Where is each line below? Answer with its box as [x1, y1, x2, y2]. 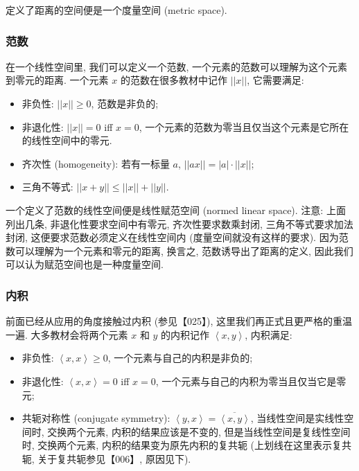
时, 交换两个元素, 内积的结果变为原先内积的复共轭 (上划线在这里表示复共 [21, 438, 352, 452]
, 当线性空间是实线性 [250, 411, 344, 425]
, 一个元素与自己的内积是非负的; [107, 350, 253, 365]
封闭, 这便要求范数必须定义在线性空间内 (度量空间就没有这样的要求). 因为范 [6, 230, 349, 245]
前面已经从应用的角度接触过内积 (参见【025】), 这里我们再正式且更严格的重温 [6, 314, 353, 328]
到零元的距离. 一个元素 [6, 73, 109, 87]
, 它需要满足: [247, 73, 304, 87]
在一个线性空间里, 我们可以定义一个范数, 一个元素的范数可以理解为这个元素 [6, 59, 348, 73]
